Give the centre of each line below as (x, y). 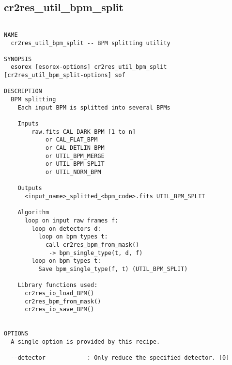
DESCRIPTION (23, 91)
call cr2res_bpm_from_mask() (92, 245)
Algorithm (33, 213)
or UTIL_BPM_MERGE (75, 156)
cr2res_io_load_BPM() (59, 293)
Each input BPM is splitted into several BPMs (94, 107)
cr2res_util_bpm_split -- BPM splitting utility (91, 43)
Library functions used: (58, 285)
